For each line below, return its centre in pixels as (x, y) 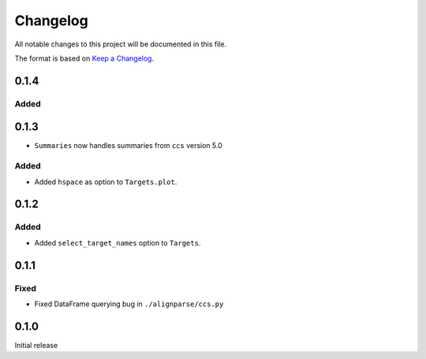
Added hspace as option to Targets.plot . (106, 182)
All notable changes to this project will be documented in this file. (121, 44)
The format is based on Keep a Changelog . (84, 58)
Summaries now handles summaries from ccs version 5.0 (128, 146)
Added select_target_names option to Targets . (118, 242)
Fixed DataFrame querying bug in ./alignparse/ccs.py (129, 304)
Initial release (36, 345)
